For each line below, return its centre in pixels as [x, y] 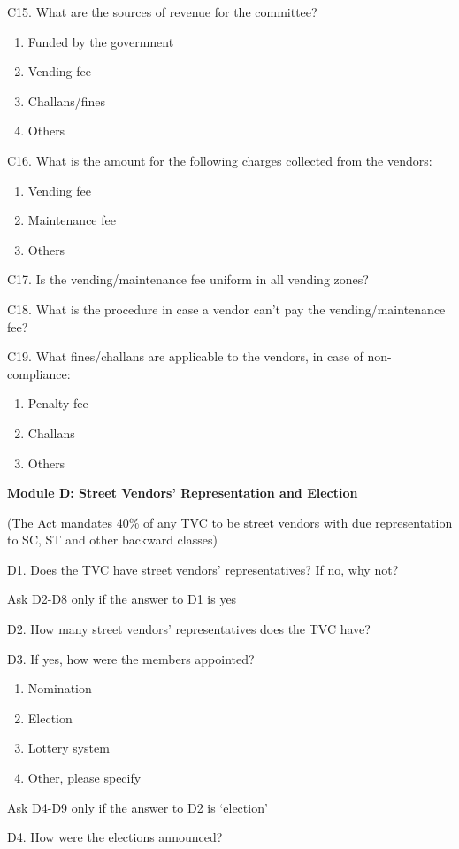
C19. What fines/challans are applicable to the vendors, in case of [185, 356]
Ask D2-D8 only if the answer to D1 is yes [122, 599]
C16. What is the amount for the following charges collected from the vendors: [220, 160]
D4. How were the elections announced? [115, 837]
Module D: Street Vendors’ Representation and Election [183, 493]
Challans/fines [67, 100]
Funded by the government [101, 41]
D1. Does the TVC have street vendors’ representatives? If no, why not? [203, 569]
